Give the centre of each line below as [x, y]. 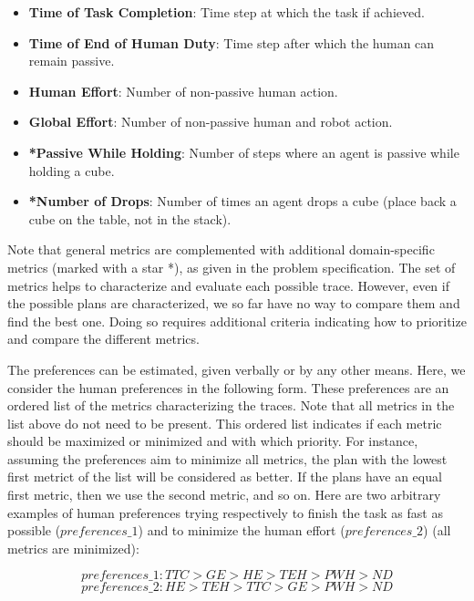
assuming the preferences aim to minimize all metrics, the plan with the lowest [227, 458]
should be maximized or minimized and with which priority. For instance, [213, 441]
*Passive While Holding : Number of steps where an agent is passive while [244, 152]
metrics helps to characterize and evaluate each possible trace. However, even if [228, 285]
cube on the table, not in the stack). [130, 218]
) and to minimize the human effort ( [242, 530]
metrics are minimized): [73, 548]
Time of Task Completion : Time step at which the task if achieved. [227, 12]
